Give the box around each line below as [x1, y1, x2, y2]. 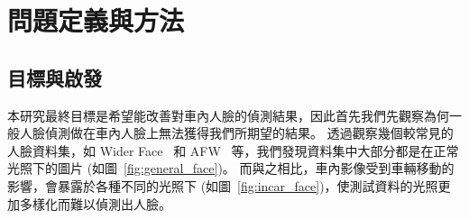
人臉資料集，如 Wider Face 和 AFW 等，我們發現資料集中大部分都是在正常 [7, 141, 459, 160]
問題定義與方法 [7, 2, 185, 39]
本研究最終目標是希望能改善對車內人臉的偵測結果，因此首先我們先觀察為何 [7, 105, 449, 124]
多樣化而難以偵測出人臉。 [19, 194, 171, 213]
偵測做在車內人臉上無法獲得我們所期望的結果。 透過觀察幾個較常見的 [44, 123, 454, 142]
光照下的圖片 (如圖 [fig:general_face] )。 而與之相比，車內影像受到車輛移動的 [7, 159, 455, 178]
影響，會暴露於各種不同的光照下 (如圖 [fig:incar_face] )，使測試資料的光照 [7, 176, 438, 195]
